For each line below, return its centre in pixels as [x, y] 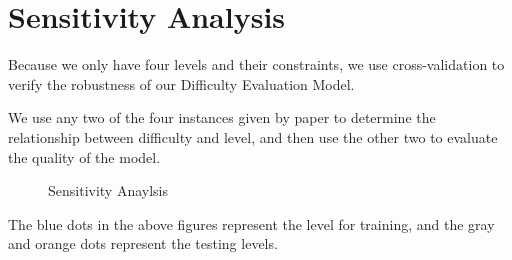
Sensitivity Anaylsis [108, 190]
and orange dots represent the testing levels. [143, 243]
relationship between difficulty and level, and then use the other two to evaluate [253, 136]
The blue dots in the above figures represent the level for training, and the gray [251, 223]
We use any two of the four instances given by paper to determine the [222, 117]
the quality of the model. [84, 156]
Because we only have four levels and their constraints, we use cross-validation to [256, 64]
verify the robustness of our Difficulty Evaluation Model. [181, 83]
